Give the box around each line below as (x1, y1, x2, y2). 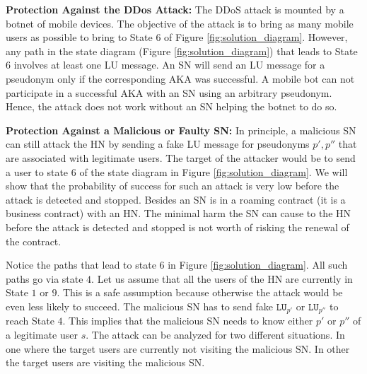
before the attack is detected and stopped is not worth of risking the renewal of (6, 219, 349, 234)
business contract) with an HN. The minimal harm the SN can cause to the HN (6, 206, 351, 221)
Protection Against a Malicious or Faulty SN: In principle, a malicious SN (6, 122, 356, 137)
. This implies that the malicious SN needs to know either (62, 313, 313, 328)
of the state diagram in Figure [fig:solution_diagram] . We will (79, 164, 348, 179)
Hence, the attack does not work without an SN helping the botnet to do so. (6, 99, 337, 114)
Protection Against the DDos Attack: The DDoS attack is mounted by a (6, 2, 344, 16)
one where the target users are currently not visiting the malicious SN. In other (6, 341, 350, 356)
